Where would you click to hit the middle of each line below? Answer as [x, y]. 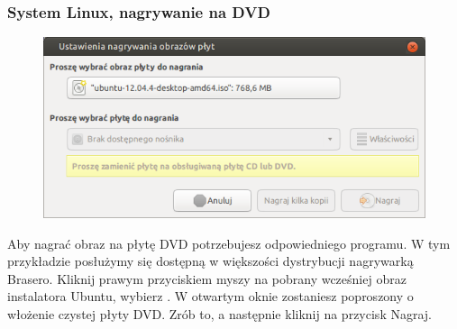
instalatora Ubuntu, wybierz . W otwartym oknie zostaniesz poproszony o [210, 296]
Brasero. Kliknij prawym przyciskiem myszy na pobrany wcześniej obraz [207, 278]
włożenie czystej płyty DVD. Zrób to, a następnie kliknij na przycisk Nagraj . [220, 313]
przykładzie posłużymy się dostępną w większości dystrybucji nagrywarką [210, 261]
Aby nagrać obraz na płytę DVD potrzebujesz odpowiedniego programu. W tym [229, 243]
